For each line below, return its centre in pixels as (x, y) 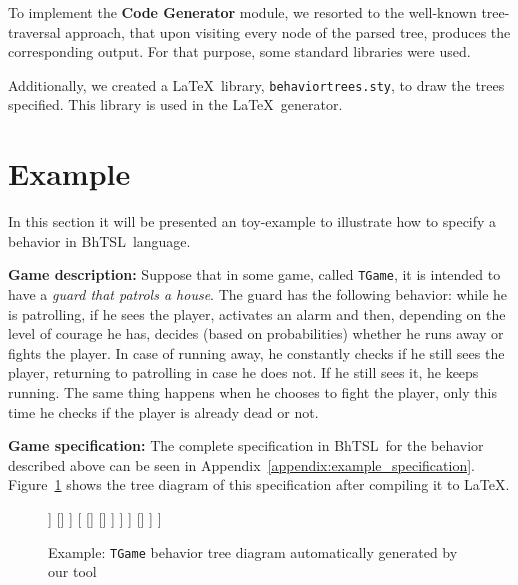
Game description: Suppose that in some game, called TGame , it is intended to (254, 274)
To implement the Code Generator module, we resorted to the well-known (242, 12)
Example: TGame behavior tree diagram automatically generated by (253, 551)
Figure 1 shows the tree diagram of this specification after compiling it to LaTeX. (259, 484)
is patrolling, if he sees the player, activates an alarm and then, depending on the (257, 313)
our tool (72, 571)
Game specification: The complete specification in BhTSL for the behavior (246, 445)
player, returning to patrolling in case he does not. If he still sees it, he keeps (243, 372)
